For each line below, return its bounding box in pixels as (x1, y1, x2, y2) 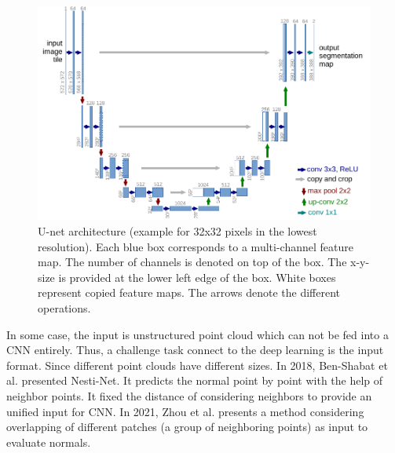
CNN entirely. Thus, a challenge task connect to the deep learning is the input (6, 342, 384, 358)
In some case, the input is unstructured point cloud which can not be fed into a (6, 326, 389, 342)
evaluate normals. (6, 433, 91, 450)
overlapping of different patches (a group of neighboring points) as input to (6, 418, 368, 435)
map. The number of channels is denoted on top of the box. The (38, 254, 347, 270)
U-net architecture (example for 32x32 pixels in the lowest (38, 223, 317, 239)
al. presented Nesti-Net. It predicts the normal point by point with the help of (6, 372, 383, 389)
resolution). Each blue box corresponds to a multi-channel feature (38, 238, 353, 254)
